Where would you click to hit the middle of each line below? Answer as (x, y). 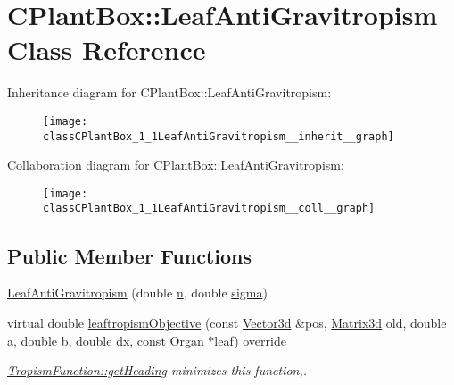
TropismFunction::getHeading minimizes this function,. (157, 370)
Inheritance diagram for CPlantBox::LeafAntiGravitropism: (169, 92)
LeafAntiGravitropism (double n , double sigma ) (137, 293)
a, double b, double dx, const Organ (106, 340)
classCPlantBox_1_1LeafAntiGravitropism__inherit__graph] (219, 136)
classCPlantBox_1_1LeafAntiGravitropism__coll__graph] (209, 209)
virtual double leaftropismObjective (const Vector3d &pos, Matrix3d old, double (227, 322)
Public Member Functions (129, 255)
